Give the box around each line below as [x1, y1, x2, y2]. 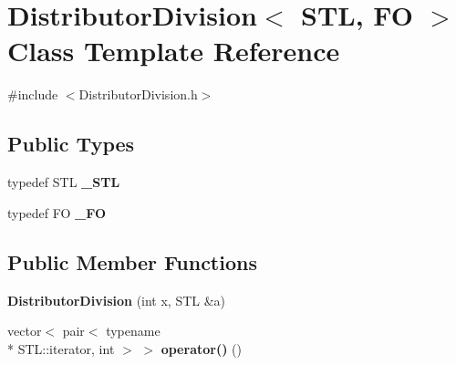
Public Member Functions [7, 247, 257, 276]
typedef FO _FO [7, 203, 107, 222]
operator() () [161, 339, 242, 358]
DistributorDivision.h [78, 85, 198, 104]
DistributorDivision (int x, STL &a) [7, 290, 226, 309]
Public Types [7, 130, 135, 158]
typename [106, 321, 161, 340]
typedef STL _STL [7, 172, 120, 192]
